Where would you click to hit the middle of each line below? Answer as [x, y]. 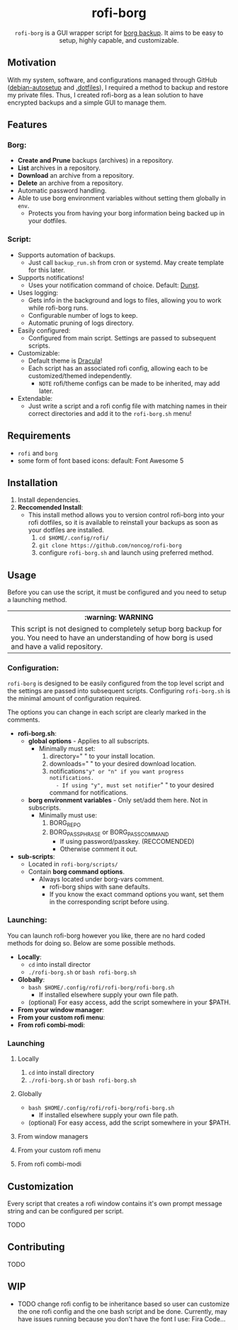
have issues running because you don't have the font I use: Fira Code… [121, 1319]
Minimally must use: [68, 815]
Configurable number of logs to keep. [83, 315]
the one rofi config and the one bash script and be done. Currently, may [123, 1311]
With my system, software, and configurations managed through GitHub [112, 80]
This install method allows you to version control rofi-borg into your [126, 515]
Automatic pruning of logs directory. [81, 323]
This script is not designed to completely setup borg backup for [117, 629]
